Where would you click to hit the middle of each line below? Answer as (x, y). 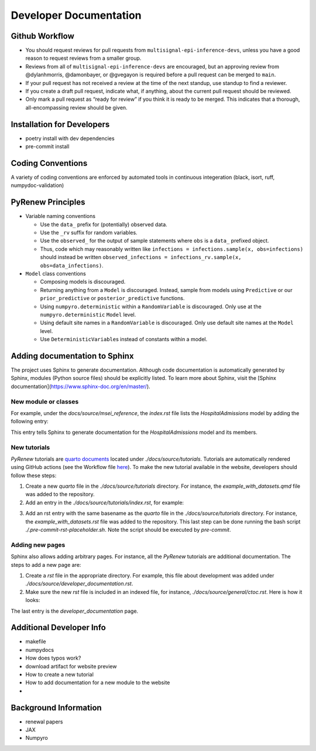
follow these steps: (34, 475)
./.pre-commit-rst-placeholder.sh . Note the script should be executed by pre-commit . (128, 530)
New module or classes (45, 402)
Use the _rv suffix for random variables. (89, 233)
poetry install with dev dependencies (70, 138)
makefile (36, 641)
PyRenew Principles (48, 202)
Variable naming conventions (61, 216)
